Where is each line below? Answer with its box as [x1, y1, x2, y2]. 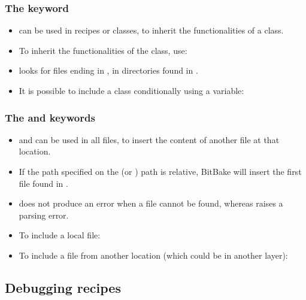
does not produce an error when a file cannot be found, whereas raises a [19, 197, 283, 210]
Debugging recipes [5, 278, 121, 296]
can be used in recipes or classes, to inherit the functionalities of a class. [19, 24, 284, 37]
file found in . [19, 177, 68, 189]
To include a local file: [19, 229, 101, 241]
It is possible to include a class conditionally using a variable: [19, 84, 244, 96]
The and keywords [5, 110, 95, 125]
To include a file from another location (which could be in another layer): [19, 249, 288, 261]
